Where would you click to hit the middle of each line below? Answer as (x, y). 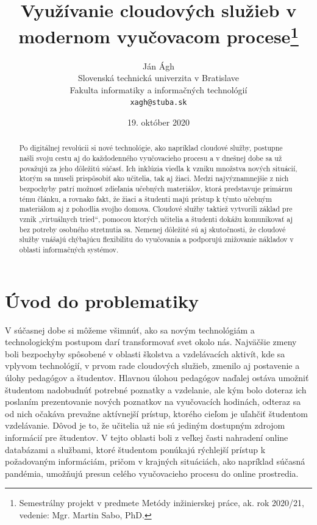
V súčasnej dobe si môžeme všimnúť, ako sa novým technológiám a (130, 330)
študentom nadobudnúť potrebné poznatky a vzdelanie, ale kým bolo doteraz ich (156, 389)
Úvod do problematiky (102, 300)
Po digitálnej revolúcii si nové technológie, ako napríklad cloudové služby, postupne (151, 148)
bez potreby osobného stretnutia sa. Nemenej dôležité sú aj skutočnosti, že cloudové (152, 229)
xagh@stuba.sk (158, 103)
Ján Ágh (158, 66)
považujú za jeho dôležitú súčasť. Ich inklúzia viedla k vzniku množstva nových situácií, (158, 168)
